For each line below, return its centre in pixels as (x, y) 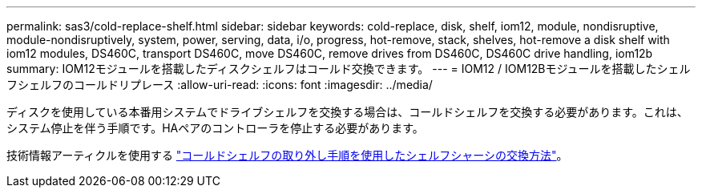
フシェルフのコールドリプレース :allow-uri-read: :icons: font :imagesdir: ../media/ (220, 85)
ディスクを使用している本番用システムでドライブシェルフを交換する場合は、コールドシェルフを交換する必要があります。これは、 (347, 112)
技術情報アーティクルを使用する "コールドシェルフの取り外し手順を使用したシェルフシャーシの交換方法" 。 (287, 155)
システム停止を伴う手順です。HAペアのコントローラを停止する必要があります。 (215, 128)
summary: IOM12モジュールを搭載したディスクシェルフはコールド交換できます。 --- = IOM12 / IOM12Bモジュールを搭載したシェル (349, 69)
